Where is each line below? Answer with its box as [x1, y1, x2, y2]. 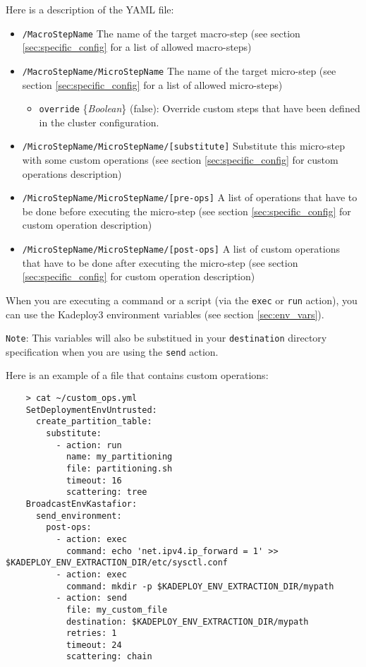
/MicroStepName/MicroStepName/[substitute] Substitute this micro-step [22, 138, 345, 153]
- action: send [56, 593, 127, 603]
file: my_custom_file [66, 604, 168, 615]
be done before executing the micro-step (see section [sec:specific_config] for [22, 203, 351, 218]
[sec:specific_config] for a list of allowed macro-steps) [22, 40, 252, 54]
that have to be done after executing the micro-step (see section [22, 255, 298, 270]
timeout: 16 [66, 475, 122, 486]
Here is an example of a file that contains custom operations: [6, 368, 269, 383]
